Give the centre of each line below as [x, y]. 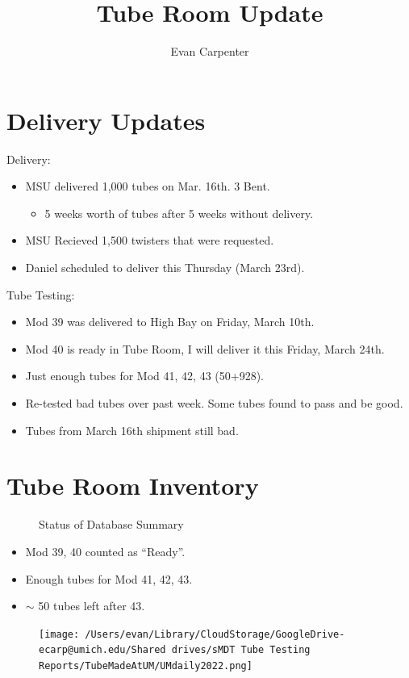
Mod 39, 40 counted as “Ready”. [105, 551]
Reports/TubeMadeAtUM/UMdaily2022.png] [146, 666]
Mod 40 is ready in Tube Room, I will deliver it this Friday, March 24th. [205, 348]
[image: [59, 634]
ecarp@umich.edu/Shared [102, 650]
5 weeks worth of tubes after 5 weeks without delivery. [179, 213]
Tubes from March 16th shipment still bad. [132, 430]
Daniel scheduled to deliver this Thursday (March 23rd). [165, 268]
